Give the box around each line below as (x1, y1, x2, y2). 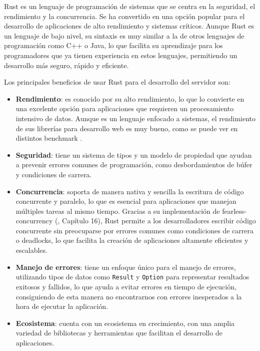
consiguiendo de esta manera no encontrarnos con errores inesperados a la (15, 291, 242, 301)
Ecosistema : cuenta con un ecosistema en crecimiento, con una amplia (15, 317, 235, 328)
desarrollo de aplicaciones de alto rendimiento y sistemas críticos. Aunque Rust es (4, 21, 254, 31)
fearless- (222, 205, 246, 216)
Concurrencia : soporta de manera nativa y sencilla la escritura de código (15, 186, 244, 196)
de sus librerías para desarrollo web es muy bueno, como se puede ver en (15, 123, 238, 133)
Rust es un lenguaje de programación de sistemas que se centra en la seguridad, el (4, 1, 255, 11)
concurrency (15, 215, 53, 226)
